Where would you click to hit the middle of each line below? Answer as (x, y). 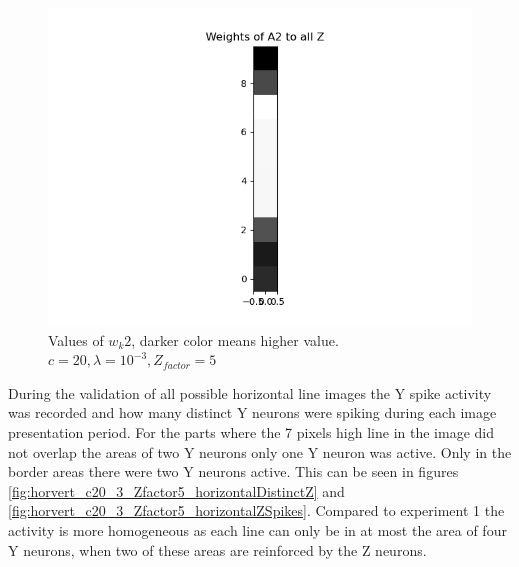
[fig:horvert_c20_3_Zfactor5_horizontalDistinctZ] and (176, 490)
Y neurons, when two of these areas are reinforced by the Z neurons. (217, 549)
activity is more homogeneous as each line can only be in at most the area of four (257, 529)
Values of (76, 339)
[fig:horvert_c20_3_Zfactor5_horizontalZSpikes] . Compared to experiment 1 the (256, 510)
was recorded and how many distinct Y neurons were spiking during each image (252, 412)
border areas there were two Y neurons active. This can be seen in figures (233, 471)
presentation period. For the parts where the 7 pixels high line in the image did (251, 431)
